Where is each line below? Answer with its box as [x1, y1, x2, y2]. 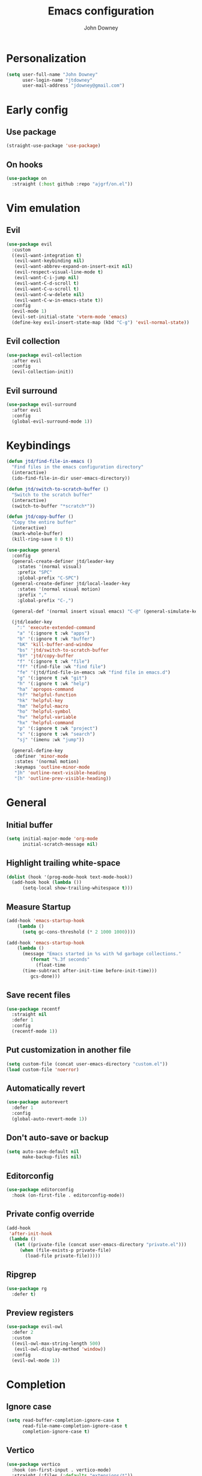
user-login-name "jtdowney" [22, 77, 93, 83]
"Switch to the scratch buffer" [11, 492, 93, 498]
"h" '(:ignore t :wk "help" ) [17, 681, 90, 687]
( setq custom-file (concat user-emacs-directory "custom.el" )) [6, 1061, 168, 1067]
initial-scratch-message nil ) [22, 841, 98, 847]
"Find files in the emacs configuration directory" [11, 464, 144, 470]
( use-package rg [6, 1285, 47, 1292]
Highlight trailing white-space [6, 858, 121, 868]
